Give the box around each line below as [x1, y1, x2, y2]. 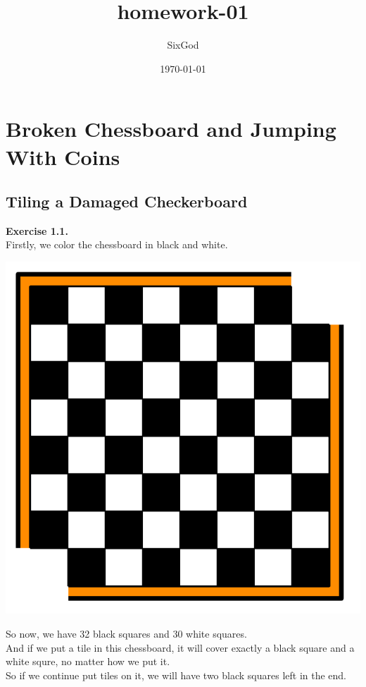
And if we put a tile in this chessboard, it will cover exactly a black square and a [6, 640, 355, 655]
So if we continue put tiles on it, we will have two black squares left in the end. [6, 667, 347, 682]
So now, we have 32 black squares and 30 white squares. [6, 626, 247, 641]
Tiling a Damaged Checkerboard [6, 190, 248, 212]
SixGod [167, 37, 199, 52]
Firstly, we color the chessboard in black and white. [6, 237, 228, 252]
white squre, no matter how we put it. [6, 654, 170, 669]
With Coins [6, 142, 120, 171]
